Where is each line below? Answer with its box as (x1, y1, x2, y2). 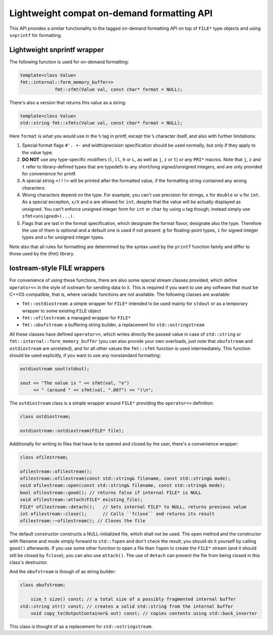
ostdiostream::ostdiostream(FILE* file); (20, 428, 124, 433)
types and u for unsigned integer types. (22, 234, 105, 240)
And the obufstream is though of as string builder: (9, 569, 116, 575)
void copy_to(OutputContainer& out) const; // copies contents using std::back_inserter (30, 610, 257, 616)
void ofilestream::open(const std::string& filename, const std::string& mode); (20, 483, 225, 488)
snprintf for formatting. (9, 32, 62, 38)
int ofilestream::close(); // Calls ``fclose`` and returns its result (20, 511, 215, 517)
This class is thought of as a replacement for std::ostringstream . (9, 623, 153, 629)
